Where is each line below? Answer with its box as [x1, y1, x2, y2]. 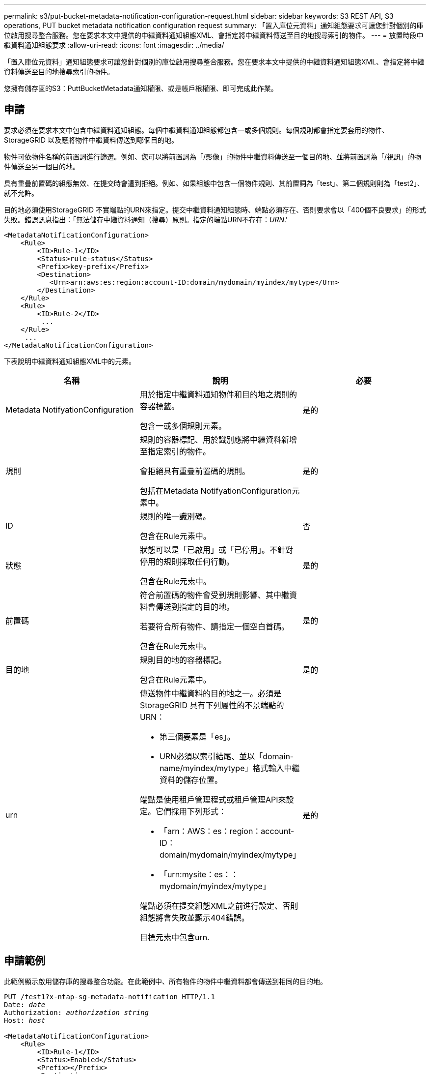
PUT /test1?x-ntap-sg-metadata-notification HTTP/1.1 [4, 992, 215, 1001]
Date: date [4, 1000, 46, 1009]
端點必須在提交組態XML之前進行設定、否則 [139, 900, 298, 911]
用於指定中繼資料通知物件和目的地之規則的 [139, 389, 297, 399]
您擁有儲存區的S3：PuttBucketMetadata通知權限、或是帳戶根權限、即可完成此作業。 [4, 84, 278, 92]
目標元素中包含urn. [139, 932, 210, 942]
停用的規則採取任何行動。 [139, 556, 234, 567]
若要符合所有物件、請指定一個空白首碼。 [139, 621, 289, 631]
